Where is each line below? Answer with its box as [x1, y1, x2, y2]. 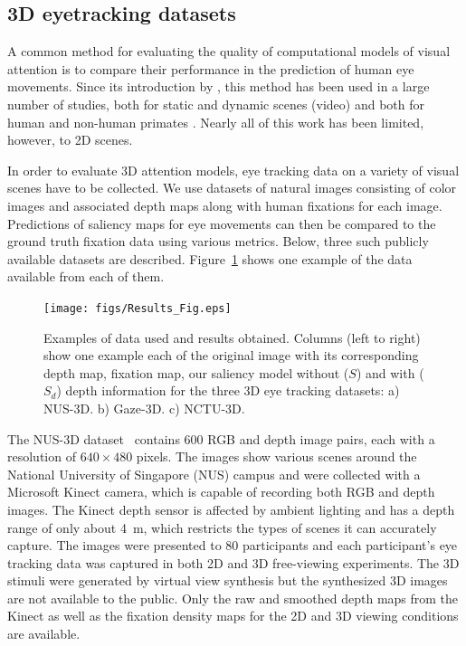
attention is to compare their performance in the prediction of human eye [7, 59, 414, 78]
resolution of [7, 447, 76, 466]
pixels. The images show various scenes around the [136, 447, 417, 466]
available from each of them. [7, 267, 165, 286]
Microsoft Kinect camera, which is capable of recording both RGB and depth [7, 482, 435, 501]
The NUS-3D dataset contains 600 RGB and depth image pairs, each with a [7, 429, 435, 448]
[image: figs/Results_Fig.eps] [43, 301, 232, 315]
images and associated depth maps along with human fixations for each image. [7, 195, 442, 214]
